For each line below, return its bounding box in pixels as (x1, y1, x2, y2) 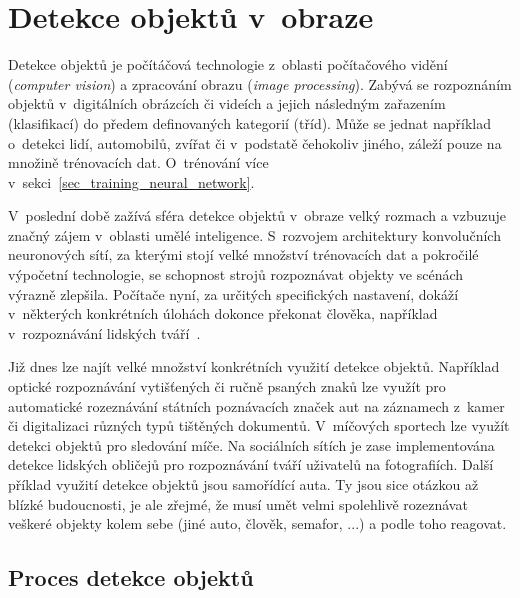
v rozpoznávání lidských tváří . (8, 322, 201, 343)
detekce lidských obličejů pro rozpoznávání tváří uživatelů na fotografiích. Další (8, 454, 494, 475)
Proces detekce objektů (8, 562, 254, 593)
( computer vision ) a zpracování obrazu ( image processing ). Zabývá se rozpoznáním (8, 73, 512, 94)
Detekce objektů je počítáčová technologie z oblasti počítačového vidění (8, 54, 448, 75)
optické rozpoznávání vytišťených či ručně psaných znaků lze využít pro (8, 376, 446, 397)
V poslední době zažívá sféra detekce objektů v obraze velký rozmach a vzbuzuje (8, 205, 507, 226)
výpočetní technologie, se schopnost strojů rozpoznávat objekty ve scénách (8, 264, 464, 285)
